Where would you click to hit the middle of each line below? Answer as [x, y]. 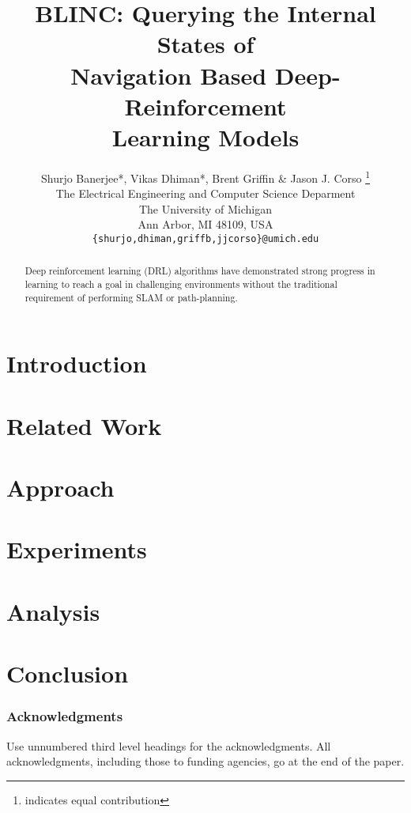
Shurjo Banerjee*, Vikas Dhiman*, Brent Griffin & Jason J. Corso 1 [205, 176]
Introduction [77, 363]
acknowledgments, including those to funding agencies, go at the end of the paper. [205, 761]
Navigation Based [169, 75]
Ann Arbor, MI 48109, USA [205, 224]
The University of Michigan [205, 208]
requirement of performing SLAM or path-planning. [131, 297]
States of [205, 44]
